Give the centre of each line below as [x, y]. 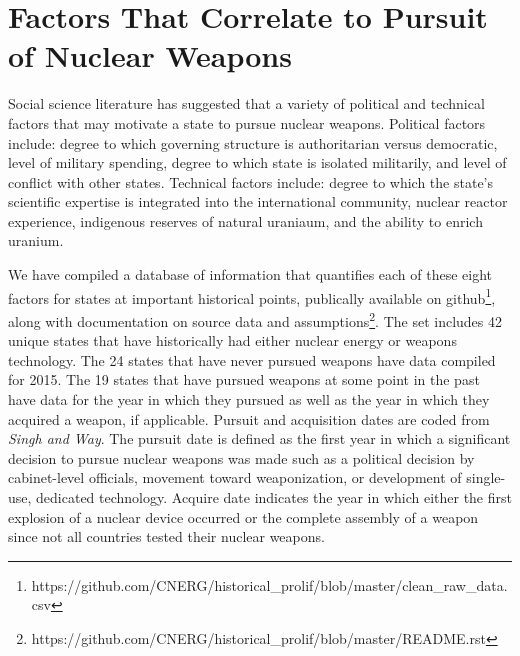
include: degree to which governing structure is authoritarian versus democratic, [253, 142]
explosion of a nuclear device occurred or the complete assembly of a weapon [243, 516]
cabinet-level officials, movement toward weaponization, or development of [235, 477]
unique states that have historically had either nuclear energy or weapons [232, 340]
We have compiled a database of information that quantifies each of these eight [250, 274]
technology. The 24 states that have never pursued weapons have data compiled [252, 359]
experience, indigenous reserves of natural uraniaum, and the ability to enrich [245, 220]
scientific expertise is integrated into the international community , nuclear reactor [258, 201]
